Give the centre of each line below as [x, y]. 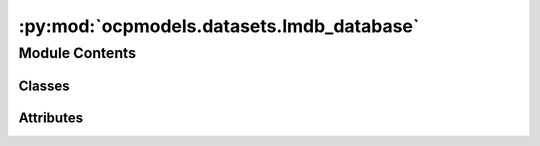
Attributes [51, 117]
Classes [44, 85]
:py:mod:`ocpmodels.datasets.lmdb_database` [219, 26]
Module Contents [77, 53]
